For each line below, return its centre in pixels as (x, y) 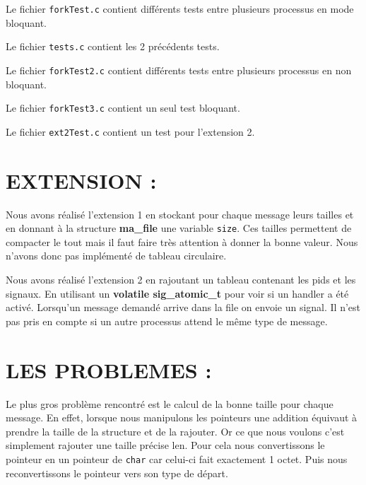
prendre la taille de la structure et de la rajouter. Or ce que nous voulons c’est (175, 431)
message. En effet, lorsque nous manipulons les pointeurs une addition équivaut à (182, 417)
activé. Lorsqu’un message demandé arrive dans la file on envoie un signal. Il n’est (183, 307)
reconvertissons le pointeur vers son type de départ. (117, 473)
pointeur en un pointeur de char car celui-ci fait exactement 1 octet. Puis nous (177, 458)
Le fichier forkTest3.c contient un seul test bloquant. (123, 108)
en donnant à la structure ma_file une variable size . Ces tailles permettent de (179, 228)
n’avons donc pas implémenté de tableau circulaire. (116, 256)
